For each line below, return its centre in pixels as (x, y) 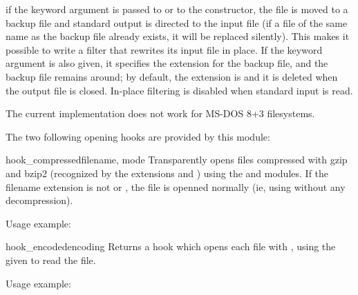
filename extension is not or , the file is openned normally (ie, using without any (176, 186)
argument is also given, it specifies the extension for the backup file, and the (167, 63)
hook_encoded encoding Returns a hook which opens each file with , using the (171, 246)
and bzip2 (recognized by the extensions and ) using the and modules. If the (167, 173)
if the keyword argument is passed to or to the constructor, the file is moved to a (177, 9)
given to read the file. (51, 260)
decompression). (39, 200)
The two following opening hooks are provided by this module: (138, 136)
